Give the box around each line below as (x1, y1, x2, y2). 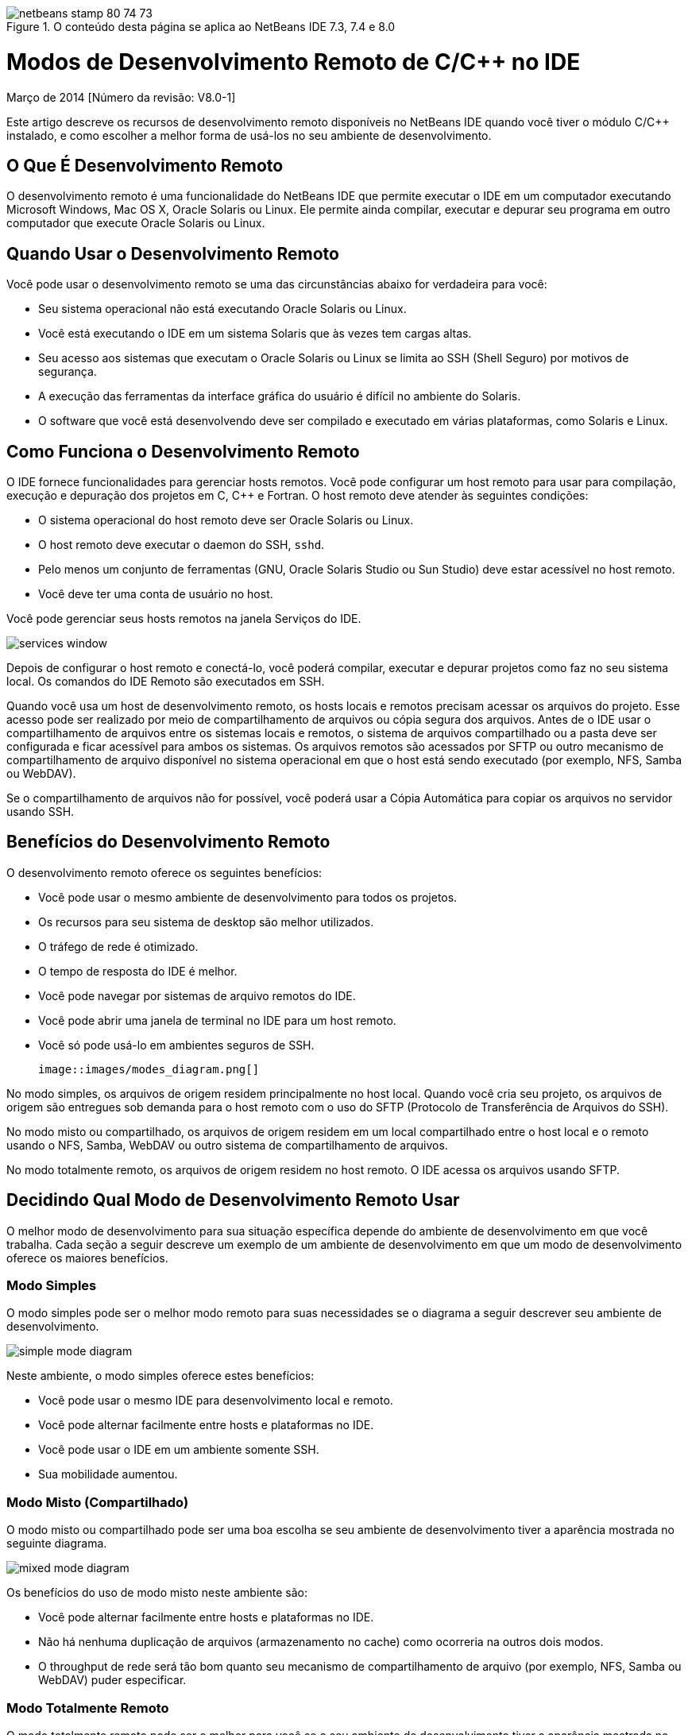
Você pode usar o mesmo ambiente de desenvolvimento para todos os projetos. (38, 890, 458, 904)
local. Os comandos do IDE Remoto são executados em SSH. (6, 674, 325, 689)
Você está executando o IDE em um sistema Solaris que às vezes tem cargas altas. (38, 327, 472, 341)
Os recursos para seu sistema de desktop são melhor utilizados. (38, 914, 374, 929)
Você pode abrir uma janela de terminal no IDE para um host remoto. (38, 1013, 396, 1027)
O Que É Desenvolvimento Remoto (6, 155, 284, 176)
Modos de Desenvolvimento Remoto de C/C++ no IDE (6, 48, 581, 75)
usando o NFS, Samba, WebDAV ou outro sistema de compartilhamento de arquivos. (6, 1138, 448, 1152)
